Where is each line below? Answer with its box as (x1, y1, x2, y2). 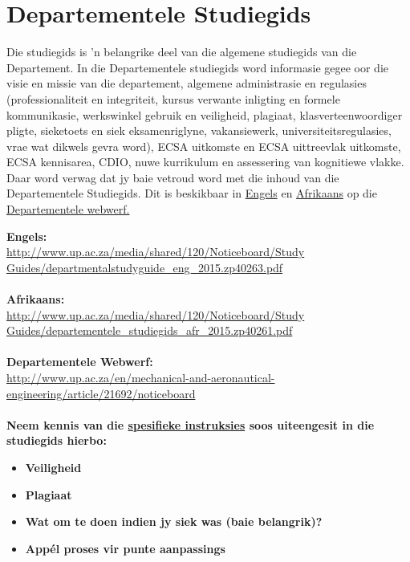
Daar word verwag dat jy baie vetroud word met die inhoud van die (6, 169, 339, 185)
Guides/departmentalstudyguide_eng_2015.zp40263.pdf (6, 259, 283, 275)
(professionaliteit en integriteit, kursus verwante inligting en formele (6, 90, 340, 107)
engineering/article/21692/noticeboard (6, 385, 196, 401)
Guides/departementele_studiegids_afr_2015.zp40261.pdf (6, 322, 293, 339)
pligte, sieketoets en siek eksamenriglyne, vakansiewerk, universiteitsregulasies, (6, 122, 392, 139)
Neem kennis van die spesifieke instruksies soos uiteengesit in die (6, 416, 375, 433)
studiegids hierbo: (6, 432, 107, 449)
